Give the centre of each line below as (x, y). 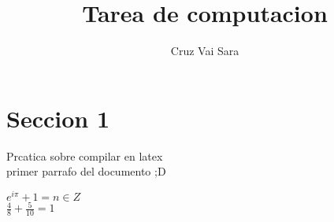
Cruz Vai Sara (205, 51)
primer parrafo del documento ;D (86, 171)
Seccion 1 (58, 118)
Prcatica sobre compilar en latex (85, 155)
